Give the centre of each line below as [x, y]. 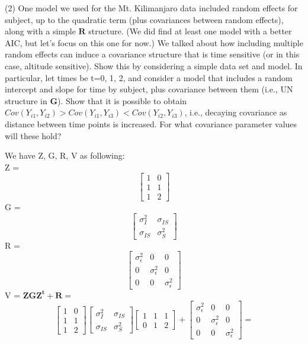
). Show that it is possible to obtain [122, 100]
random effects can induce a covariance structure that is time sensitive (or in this [152, 54]
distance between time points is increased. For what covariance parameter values [151, 123]
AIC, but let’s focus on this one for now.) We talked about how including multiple [154, 42]
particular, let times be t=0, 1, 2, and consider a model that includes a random [149, 77]
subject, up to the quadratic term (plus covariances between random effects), [144, 19]
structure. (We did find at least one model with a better [190, 31]
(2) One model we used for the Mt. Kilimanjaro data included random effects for [151, 8]
